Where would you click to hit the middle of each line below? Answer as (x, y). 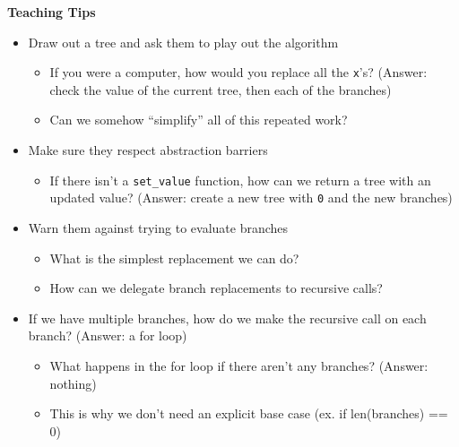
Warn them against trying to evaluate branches (158, 227)
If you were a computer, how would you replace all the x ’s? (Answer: (238, 72)
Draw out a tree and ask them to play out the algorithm (183, 42)
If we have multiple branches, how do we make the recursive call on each (227, 318)
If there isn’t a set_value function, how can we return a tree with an (240, 180)
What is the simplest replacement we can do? (174, 258)
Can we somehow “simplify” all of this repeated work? (199, 120)
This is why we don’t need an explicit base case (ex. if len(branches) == (249, 413)
